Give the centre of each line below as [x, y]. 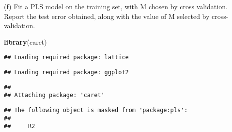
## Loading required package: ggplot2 [66, 73]
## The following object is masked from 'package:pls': [96, 110]
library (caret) [25, 41]
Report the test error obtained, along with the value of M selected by [107, 16]
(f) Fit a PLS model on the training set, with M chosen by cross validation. [116, 6]
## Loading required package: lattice [66, 58]
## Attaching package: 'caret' [54, 95]
